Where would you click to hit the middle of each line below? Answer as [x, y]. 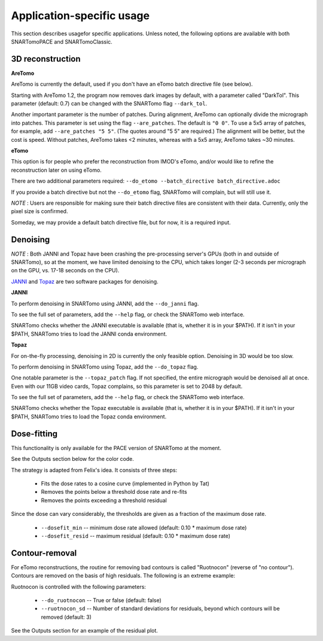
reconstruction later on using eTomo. [56, 170]
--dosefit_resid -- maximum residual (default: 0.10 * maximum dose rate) [135, 536]
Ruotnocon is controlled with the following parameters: [79, 587]
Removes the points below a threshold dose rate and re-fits [114, 492]
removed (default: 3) [66, 617]
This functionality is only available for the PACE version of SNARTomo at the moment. [116, 448]
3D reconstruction [46, 59]
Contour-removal [44, 553]
